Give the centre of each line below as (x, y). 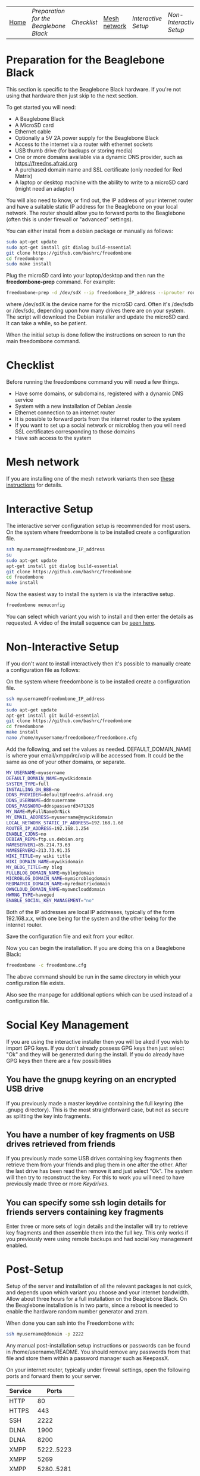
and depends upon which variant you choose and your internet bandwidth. (98, 1292)
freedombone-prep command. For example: (61, 282)
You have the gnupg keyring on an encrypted (91, 1079)
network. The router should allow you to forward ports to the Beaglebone (96, 213)
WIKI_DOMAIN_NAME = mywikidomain (45, 861)
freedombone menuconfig (36, 605)
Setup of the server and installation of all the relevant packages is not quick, (99, 1286)
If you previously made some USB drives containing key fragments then (94, 1159)
